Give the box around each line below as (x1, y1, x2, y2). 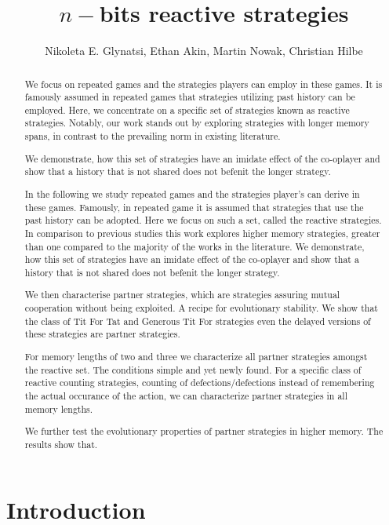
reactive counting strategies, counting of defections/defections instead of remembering (24, 376, 375, 389)
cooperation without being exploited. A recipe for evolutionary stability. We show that (24, 301, 378, 315)
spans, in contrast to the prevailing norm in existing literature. (24, 129, 281, 143)
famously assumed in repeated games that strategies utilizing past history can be (24, 90, 355, 104)
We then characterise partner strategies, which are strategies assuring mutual (24, 288, 340, 301)
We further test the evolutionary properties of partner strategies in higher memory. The (24, 425, 384, 438)
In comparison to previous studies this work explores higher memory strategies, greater (24, 226, 380, 239)
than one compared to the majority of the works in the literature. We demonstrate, (24, 239, 365, 253)
